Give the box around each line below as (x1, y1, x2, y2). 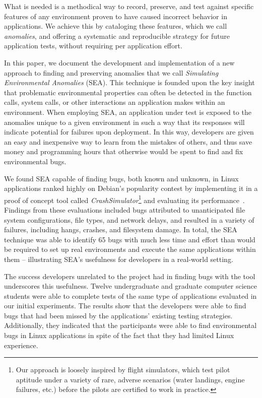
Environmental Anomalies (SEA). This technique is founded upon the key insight (4, 77, 255, 88)
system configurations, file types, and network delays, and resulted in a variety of (4, 214, 254, 225)
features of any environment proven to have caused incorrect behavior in (4, 11, 227, 21)
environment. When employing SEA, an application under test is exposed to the (4, 106, 251, 117)
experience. (4, 340, 38, 350)
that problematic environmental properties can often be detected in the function (4, 87, 252, 97)
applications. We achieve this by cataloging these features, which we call (4, 21, 227, 31)
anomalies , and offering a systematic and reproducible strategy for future (4, 30, 230, 41)
